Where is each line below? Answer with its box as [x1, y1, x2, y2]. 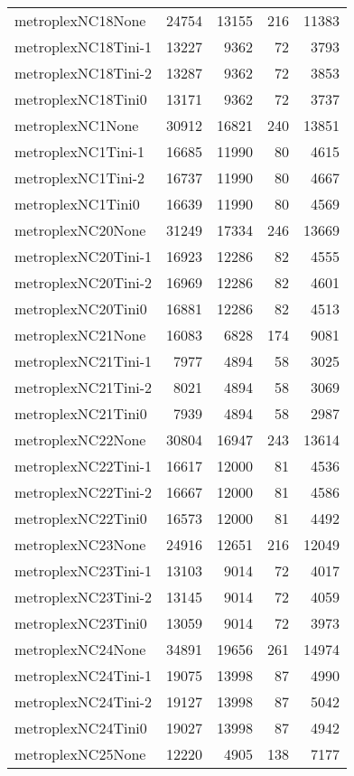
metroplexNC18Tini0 [14, 89, 147, 109]
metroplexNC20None [14, 220, 146, 240]
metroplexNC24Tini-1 [14, 665, 153, 686]
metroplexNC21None [14, 324, 146, 345]
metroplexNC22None [14, 429, 146, 450]
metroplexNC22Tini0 [14, 508, 147, 528]
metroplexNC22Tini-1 [14, 455, 153, 476]
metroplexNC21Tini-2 [14, 377, 153, 397]
